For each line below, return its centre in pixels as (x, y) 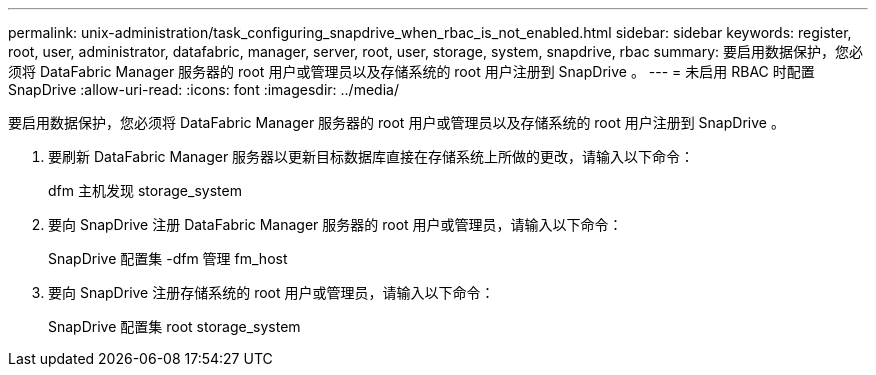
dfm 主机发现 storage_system (145, 190)
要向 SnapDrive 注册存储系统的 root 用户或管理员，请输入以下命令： (271, 292)
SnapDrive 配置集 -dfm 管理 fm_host (168, 258)
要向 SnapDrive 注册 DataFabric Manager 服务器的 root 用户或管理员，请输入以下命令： (335, 224)
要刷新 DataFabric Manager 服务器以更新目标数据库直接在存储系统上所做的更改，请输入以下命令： (371, 156)
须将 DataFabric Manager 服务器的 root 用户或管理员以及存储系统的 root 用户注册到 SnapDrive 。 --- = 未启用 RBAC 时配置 (411, 71)
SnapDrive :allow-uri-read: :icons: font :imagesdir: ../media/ (203, 89)
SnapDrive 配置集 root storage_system (174, 326)
